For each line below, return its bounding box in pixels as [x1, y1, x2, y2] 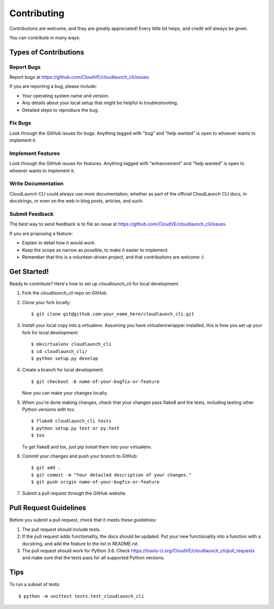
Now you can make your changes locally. [22, 390, 108, 396]
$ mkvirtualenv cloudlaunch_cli [31, 341, 112, 347]
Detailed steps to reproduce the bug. [22, 107, 99, 113]
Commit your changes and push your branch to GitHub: [22, 453, 138, 459]
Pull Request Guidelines [9, 503, 86, 512]
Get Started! [9, 267, 49, 276]
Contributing [9, 8, 64, 19]
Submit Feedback [9, 211, 54, 218]
